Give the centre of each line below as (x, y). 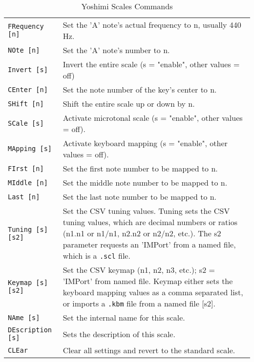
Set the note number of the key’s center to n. (140, 89)
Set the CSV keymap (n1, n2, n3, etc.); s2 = (139, 270)
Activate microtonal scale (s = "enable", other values (153, 118)
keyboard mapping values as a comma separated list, (153, 292)
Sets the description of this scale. (119, 334)
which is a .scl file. (96, 256)
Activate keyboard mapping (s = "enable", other (145, 143)
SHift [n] (26, 104)
